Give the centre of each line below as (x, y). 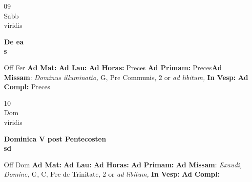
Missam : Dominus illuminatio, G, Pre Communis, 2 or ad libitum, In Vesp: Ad (126, 77)
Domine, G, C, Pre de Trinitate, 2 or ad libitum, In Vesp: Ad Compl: (112, 174)
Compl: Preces (27, 87)
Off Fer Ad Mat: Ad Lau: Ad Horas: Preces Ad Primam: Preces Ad (113, 67)
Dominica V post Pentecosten (55, 138)
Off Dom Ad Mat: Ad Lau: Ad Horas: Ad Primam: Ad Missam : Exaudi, (123, 164)
